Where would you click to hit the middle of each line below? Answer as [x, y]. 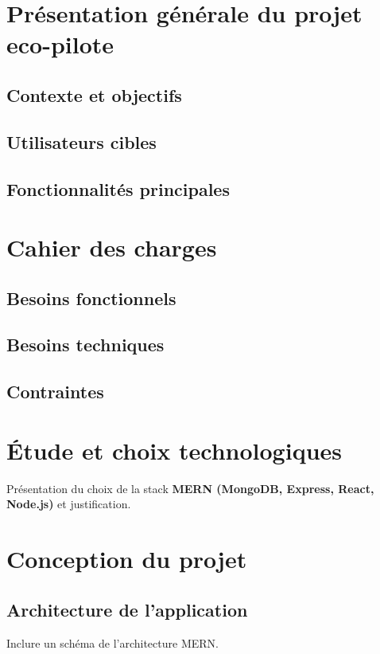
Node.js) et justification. [69, 504]
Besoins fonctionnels [91, 298]
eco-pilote [60, 44]
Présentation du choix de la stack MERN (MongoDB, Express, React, [190, 488]
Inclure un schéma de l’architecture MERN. [112, 642]
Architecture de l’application [127, 609]
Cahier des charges [112, 247]
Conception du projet [127, 559]
